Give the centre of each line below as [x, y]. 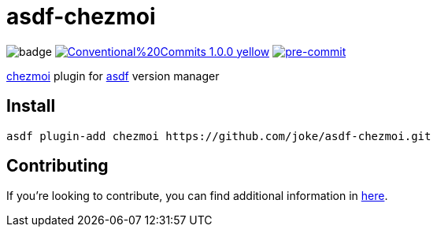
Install [31, 106]
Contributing [57, 166]
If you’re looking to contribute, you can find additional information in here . [197, 196]
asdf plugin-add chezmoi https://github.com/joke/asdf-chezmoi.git [219, 136]
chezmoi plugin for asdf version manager [113, 76]
